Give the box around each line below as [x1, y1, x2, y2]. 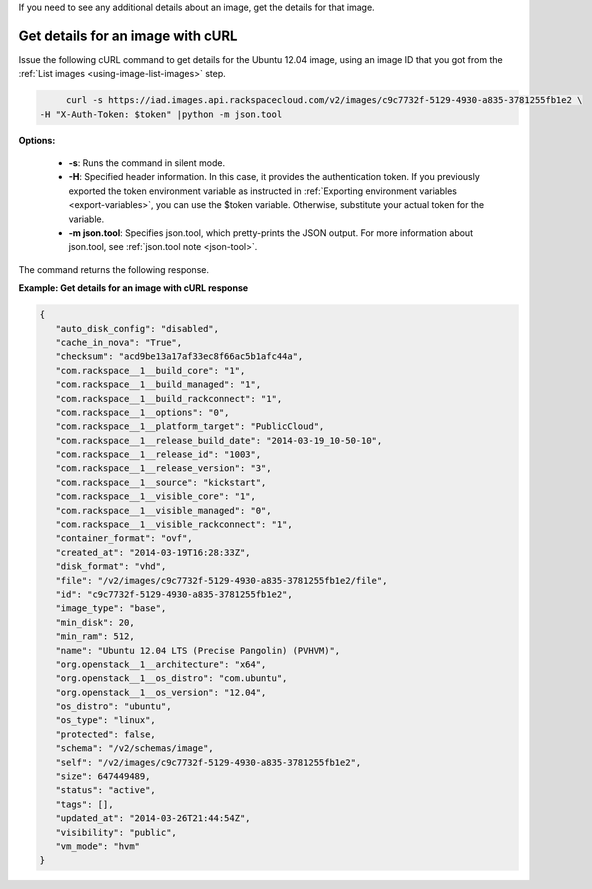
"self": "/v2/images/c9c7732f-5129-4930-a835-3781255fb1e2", [55, 756, 362, 768]
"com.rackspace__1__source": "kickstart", [55, 476, 267, 488]
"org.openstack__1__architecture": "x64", [55, 658, 267, 670]
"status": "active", [55, 785, 157, 796]
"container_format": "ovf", [55, 533, 194, 544]
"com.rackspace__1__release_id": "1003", [55, 449, 262, 460]
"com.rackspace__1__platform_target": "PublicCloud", [55, 421, 325, 432]
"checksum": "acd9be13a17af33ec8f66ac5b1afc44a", [55, 351, 304, 362]
